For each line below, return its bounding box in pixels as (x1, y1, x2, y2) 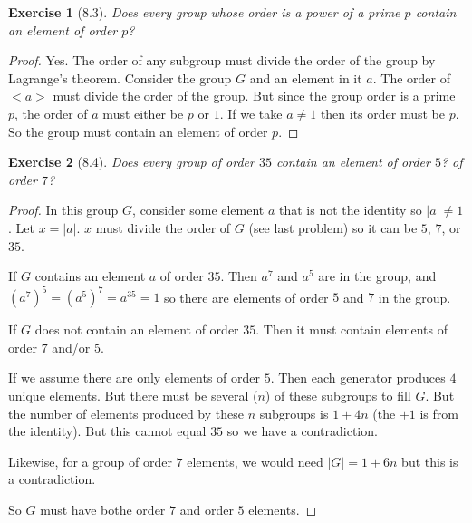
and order (179, 499, 234, 518)
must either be (102, 103, 184, 122)
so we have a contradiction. (226, 421, 378, 441)
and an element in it (249, 68, 362, 87)
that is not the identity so (279, 200, 422, 219)
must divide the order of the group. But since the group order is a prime (53, 86, 456, 105)
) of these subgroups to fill (265, 386, 411, 404)
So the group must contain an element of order (8, 121, 268, 140)
